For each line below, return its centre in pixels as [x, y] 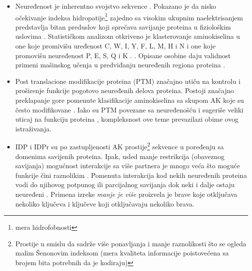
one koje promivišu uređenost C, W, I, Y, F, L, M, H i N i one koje [115, 46]
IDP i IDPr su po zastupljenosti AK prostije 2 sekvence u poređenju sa [119, 146]
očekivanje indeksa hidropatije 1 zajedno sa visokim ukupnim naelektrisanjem [129, 16]
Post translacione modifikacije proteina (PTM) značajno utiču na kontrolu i [128, 81]
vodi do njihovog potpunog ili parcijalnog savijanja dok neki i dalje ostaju [125, 184]
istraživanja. [33, 128]
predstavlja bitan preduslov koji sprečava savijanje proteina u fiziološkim [123, 26]
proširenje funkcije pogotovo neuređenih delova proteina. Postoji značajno [125, 90]
